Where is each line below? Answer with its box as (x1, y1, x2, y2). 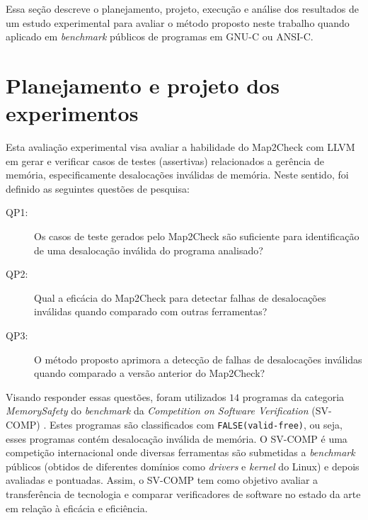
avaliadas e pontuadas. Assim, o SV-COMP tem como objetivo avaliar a (6, 473, 318, 487)
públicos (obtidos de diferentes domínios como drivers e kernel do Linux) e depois (6, 458, 360, 473)
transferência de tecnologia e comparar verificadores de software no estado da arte (6, 487, 361, 502)
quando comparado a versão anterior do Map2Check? (34, 366, 265, 380)
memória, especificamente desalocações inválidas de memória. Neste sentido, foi (6, 167, 349, 182)
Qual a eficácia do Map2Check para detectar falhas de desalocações (34, 290, 326, 305)
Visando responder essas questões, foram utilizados (6, 389, 226, 404)
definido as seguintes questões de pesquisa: (6, 181, 190, 196)
